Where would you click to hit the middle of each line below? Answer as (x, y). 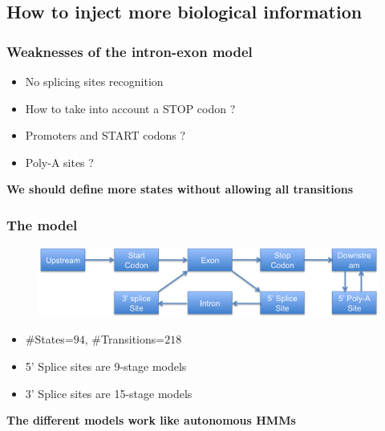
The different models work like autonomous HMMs (151, 420)
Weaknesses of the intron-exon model (130, 51)
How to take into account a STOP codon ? (130, 108)
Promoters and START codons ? (105, 135)
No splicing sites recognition (94, 81)
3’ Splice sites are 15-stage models (109, 393)
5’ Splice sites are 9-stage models (106, 366)
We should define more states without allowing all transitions (180, 189)
